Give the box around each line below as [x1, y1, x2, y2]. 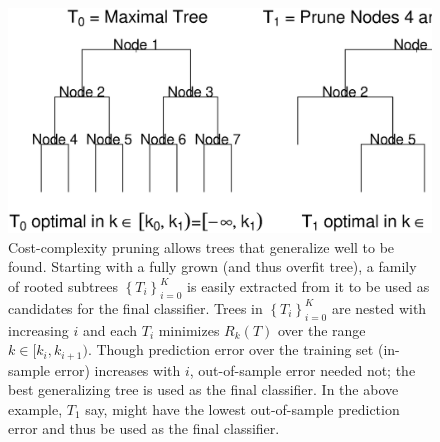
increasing [8, 319, 69, 340]
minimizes [158, 319, 220, 340]
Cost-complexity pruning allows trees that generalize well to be [8, 236, 395, 257]
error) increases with [54, 359, 181, 380]
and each [82, 319, 138, 340]
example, [8, 398, 63, 419]
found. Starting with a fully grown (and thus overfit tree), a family [8, 256, 417, 277]
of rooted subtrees [8, 276, 118, 297]
